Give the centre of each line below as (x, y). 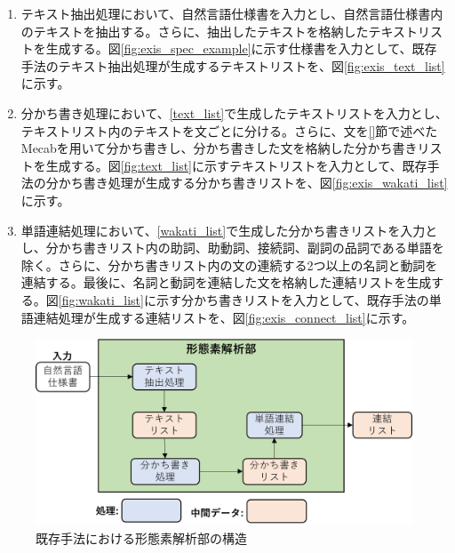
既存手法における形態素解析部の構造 (141, 538)
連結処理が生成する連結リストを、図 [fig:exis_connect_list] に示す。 (224, 317)
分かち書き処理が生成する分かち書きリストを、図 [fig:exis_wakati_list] (247, 183)
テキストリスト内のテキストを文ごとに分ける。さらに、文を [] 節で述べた (229, 130)
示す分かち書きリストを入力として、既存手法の (292, 299)
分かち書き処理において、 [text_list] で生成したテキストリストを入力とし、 (234, 112)
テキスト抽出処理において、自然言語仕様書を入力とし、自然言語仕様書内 (232, 13)
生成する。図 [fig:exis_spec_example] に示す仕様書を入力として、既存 (241, 48)
